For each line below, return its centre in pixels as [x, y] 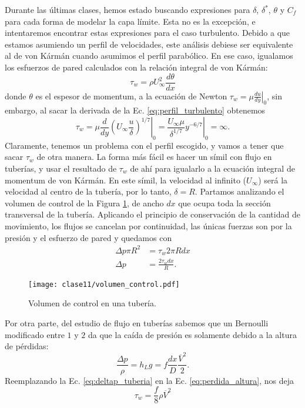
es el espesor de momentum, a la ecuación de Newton [131, 96]
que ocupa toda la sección [224, 203]
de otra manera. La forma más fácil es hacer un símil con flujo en [154, 157]
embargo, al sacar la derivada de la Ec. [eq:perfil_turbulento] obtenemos [135, 110]
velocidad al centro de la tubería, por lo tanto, [88, 191]
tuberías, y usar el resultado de [61, 168]
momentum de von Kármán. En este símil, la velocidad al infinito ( [126, 180]
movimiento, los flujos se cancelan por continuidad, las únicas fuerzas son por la [148, 225]
